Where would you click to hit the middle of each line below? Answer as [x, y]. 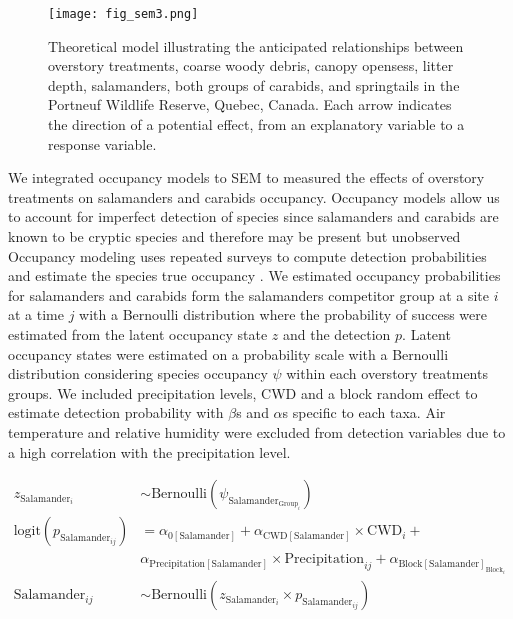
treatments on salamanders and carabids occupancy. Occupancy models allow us [254, 196]
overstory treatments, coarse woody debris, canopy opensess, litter [251, 65]
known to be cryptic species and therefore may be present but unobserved [234, 236]
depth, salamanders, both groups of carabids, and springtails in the [254, 84]
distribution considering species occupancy [138, 373]
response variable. [102, 143]
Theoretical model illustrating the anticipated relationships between [256, 45]
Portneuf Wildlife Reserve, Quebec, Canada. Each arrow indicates [250, 104]
